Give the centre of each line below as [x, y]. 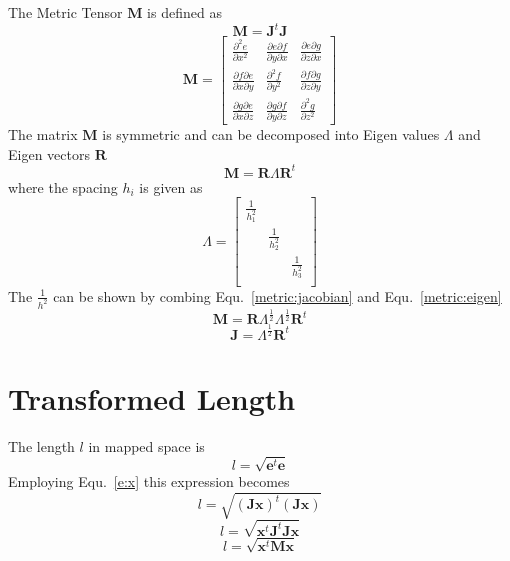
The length [41, 445]
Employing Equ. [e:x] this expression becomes [149, 480]
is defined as [184, 12]
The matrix [43, 134]
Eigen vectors [49, 153]
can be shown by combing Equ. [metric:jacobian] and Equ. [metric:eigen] [277, 295]
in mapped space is [146, 445]
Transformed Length [152, 397]
